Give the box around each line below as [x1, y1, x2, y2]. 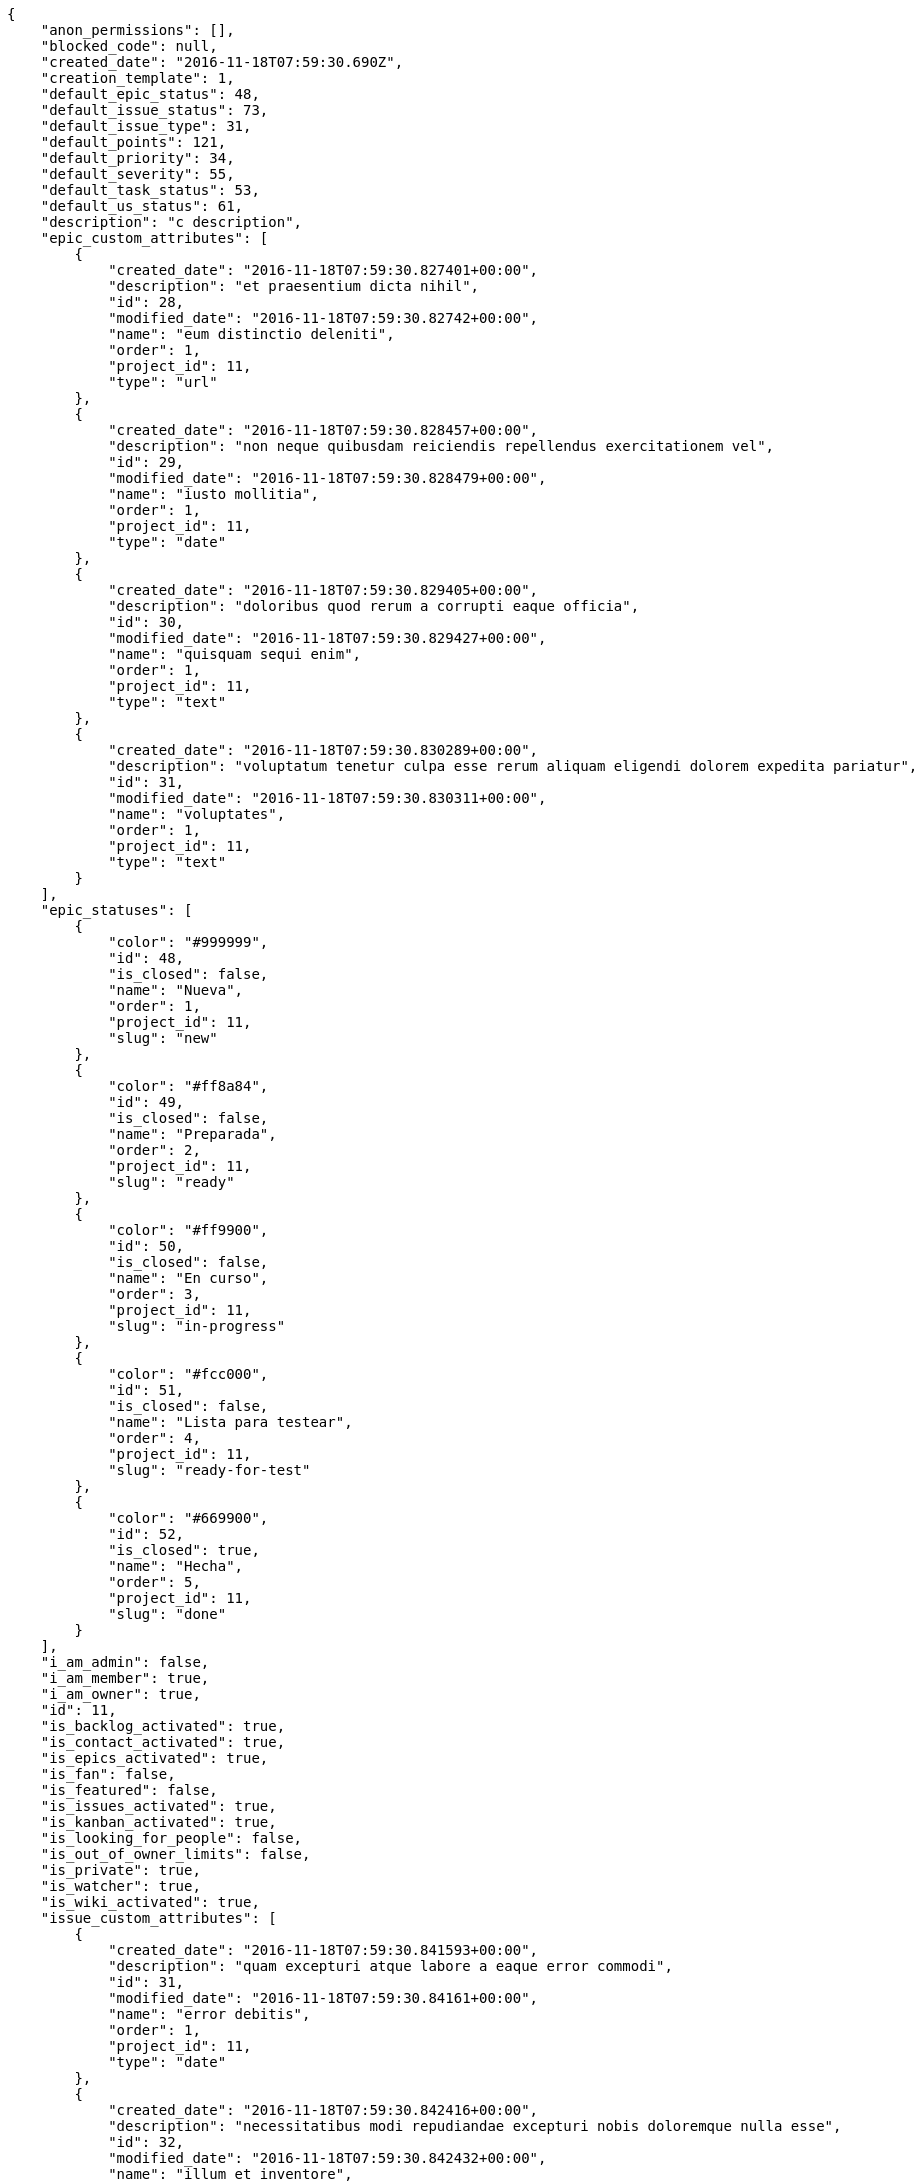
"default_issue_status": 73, [40, 102, 269, 118]
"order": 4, [108, 1430, 201, 1446]
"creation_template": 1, [40, 70, 235, 86]
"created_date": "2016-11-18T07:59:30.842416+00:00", [108, 2102, 539, 2118]
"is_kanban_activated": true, [40, 1814, 277, 1830]
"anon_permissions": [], [40, 22, 235, 38]
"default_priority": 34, [40, 150, 235, 166]
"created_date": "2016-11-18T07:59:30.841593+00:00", [108, 1942, 539, 1958]
